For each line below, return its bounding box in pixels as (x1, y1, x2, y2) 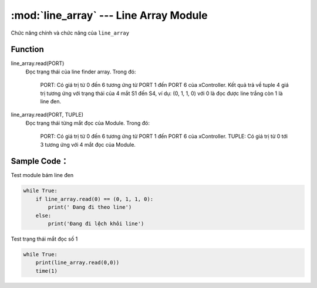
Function (11, 45, 44, 55)
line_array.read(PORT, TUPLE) (11, 111, 84, 118)
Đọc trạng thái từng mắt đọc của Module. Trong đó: (25, 119, 150, 126)
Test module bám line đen (11, 172, 73, 179)
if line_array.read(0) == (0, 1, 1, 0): (35, 195, 154, 202)
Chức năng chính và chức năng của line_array (11, 29, 129, 36)
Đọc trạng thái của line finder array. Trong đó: (25, 68, 136, 75)
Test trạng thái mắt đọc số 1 (11, 235, 78, 243)
